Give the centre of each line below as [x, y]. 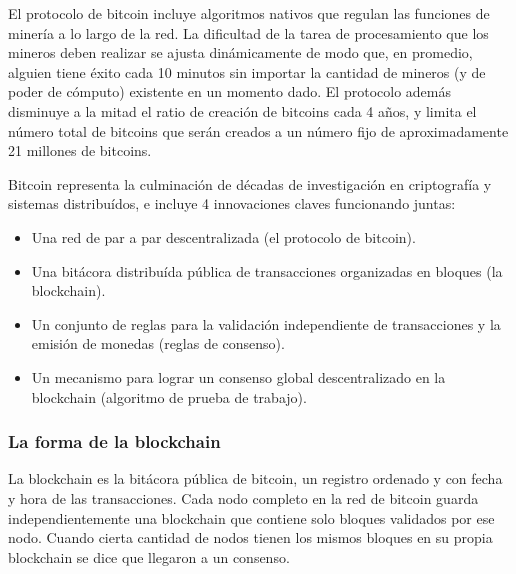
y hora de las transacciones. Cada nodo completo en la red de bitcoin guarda [243, 497]
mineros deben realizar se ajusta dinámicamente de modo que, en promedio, [240, 52]
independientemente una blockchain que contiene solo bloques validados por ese [251, 517]
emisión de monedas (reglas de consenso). [158, 343]
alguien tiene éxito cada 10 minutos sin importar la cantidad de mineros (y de [247, 71]
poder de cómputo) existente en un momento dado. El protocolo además [229, 91]
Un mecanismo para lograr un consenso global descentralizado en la [238, 376]
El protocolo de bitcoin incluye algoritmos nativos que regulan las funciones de [249, 13]
